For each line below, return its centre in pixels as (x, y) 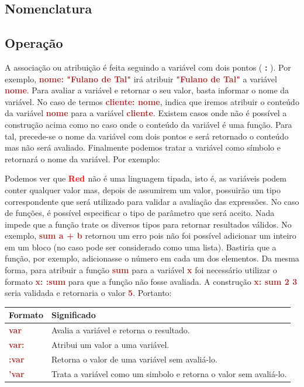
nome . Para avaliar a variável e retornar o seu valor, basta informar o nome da (147, 90)
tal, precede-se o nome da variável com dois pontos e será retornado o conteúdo (147, 136)
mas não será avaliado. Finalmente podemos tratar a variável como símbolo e (143, 147)
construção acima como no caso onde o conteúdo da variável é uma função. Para (148, 124)
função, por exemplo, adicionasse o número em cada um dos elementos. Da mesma (152, 258)
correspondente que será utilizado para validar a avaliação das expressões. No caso (152, 201)
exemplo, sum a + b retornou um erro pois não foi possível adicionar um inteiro (151, 236)
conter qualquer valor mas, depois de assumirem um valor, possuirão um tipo (143, 189)
